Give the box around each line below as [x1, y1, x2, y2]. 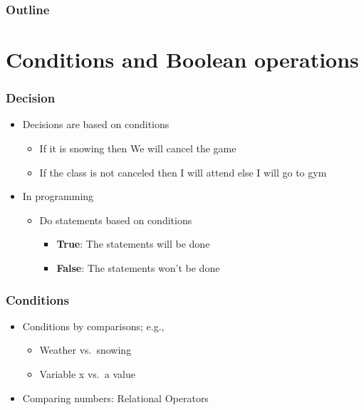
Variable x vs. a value [39, 367, 135, 381]
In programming [22, 189, 94, 204]
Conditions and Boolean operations [6, 45, 359, 74]
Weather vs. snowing [39, 342, 132, 357]
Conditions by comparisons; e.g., [22, 318, 165, 333]
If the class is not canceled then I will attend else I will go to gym [39, 164, 327, 179]
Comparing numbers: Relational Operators [22, 390, 209, 405]
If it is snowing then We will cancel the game [39, 141, 236, 156]
